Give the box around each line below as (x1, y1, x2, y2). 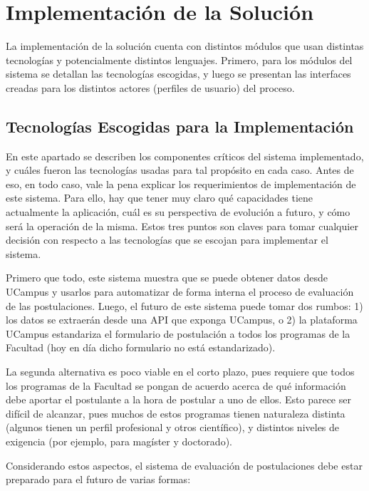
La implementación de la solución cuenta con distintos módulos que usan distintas (6, 38, 364, 53)
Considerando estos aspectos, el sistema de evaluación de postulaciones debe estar (6, 458, 363, 472)
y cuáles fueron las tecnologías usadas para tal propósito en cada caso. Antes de (6, 162, 354, 177)
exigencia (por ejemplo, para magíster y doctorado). (6, 433, 232, 448)
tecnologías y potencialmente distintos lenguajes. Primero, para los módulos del (6, 52, 353, 67)
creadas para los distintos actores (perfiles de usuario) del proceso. (6, 80, 295, 95)
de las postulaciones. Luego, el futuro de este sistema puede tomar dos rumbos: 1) (6, 298, 363, 313)
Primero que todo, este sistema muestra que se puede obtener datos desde (6, 270, 328, 285)
